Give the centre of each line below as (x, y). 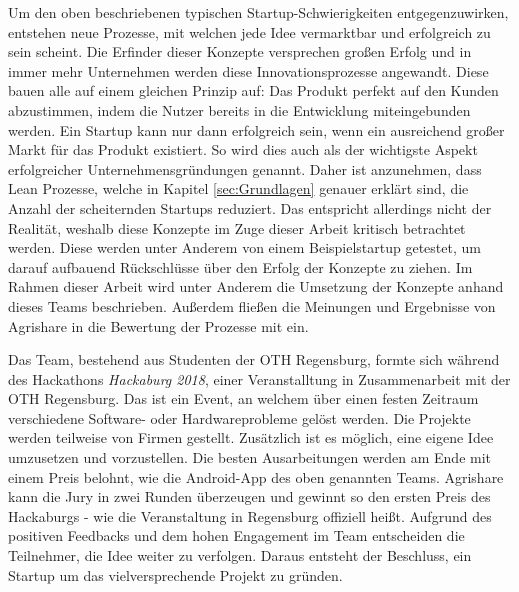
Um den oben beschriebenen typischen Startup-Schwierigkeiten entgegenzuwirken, (258, 12)
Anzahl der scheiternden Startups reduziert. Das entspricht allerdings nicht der (250, 207)
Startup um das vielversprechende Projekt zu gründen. (175, 574)
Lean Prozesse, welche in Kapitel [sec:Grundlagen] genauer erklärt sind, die (238, 188)
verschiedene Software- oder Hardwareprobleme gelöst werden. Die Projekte (239, 417)
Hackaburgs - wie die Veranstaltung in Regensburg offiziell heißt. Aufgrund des (250, 515)
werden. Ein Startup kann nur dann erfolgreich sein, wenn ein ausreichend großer (256, 129)
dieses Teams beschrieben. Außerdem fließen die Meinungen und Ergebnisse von (252, 305)
